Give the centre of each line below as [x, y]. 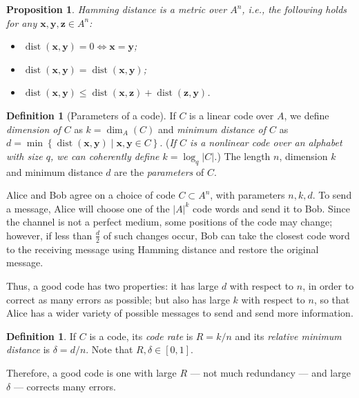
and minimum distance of [212, 129]
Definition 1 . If [41, 336]
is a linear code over [232, 115]
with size [25, 156]
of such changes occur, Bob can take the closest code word [226, 235]
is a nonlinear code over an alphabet [266, 142]
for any [22, 22]
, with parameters [248, 195]
